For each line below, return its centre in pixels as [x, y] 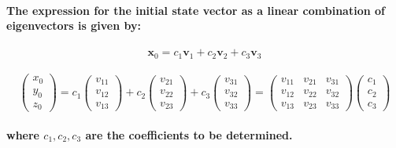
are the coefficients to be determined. [189, 134]
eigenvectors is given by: [74, 25]
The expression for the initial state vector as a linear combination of [196, 10]
